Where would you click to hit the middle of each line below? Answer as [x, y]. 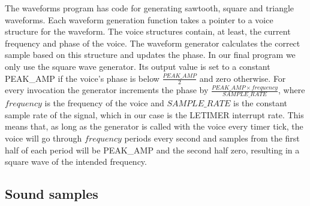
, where [292, 90]
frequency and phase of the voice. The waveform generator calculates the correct [153, 43]
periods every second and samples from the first [212, 138]
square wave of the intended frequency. [76, 162]
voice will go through [43, 138]
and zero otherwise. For [243, 78]
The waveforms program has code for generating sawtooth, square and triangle [150, 8]
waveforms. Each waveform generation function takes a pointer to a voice [139, 19]
